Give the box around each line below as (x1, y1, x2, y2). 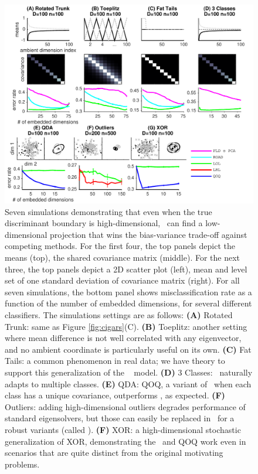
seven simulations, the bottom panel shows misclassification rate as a (5, 285, 252, 298)
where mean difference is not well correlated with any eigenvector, (5, 332, 242, 344)
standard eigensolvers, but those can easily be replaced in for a (5, 412, 235, 424)
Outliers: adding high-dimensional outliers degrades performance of (5, 400, 246, 412)
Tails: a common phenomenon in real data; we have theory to (5, 354, 225, 367)
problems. (5, 458, 40, 470)
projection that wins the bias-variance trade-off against (50, 228, 247, 240)
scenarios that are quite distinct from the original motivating (5, 446, 223, 459)
